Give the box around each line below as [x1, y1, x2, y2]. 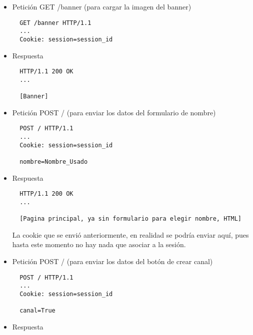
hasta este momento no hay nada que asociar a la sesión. [12, 239, 186, 250]
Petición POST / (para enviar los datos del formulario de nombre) [12, 107, 216, 117]
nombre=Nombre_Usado [19, 158, 88, 165]
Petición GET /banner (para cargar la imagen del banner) [12, 1, 191, 11]
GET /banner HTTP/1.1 [19, 19, 91, 26]
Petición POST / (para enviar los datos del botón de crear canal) [12, 256, 213, 267]
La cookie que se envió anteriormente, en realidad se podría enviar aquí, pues [12, 229, 249, 240]
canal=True [19, 307, 55, 315]
